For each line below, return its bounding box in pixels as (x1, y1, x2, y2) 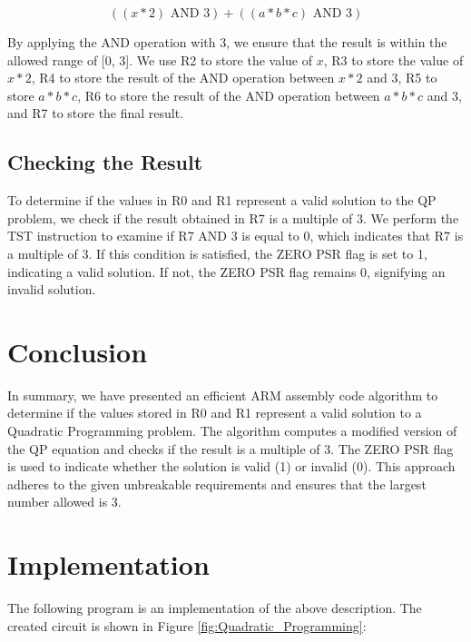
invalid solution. (7, 280, 96, 299)
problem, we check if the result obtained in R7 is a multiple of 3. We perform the (7, 208, 459, 227)
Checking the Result (7, 148, 203, 176)
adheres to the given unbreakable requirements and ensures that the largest (7, 474, 427, 493)
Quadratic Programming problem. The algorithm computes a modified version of (7, 421, 457, 440)
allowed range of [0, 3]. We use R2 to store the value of (7, 50, 312, 69)
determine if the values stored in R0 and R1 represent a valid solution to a (7, 403, 422, 422)
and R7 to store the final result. (7, 104, 184, 123)
